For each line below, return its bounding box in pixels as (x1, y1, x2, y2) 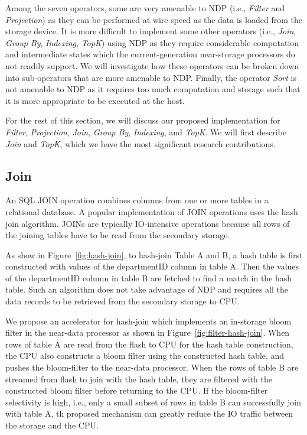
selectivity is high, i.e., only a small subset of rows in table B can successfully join (5, 395, 302, 408)
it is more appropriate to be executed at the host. (5, 94, 185, 106)
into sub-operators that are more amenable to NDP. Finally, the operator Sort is (5, 71, 296, 83)
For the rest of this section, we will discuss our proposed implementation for (5, 114, 280, 126)
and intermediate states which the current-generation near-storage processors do (5, 48, 295, 60)
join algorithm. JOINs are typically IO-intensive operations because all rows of (5, 217, 290, 229)
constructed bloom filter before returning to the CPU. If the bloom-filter (5, 384, 268, 397)
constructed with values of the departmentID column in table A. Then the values (5, 260, 299, 272)
